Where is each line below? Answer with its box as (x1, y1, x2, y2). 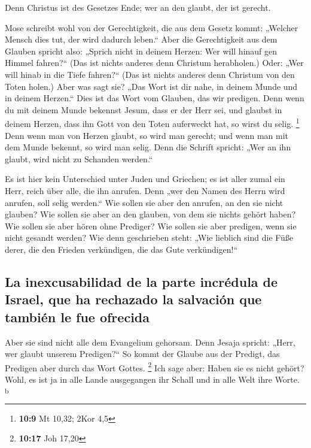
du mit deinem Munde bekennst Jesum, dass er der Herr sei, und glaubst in (5, 103, 282, 116)
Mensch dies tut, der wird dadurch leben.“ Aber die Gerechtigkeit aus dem (5, 33, 278, 46)
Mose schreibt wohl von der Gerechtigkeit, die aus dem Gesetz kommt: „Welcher (5, 21, 298, 34)
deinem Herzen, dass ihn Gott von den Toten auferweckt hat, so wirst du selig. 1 (5, 116, 300, 129)
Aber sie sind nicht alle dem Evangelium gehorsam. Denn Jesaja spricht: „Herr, (5, 335, 295, 348)
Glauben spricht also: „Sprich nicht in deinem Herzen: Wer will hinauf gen (5, 44, 278, 57)
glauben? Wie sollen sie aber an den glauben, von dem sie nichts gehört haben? (5, 208, 296, 220)
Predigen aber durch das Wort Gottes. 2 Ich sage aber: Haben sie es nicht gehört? (5, 359, 304, 374)
